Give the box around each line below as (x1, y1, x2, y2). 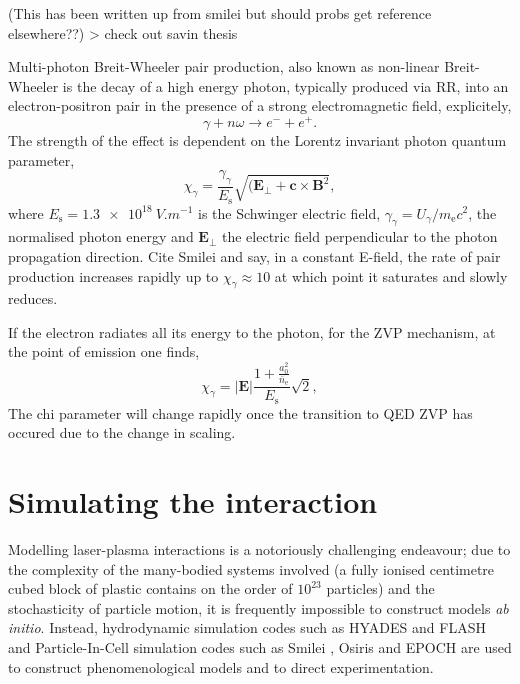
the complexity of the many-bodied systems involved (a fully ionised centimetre (8, 558, 495, 579)
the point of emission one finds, (8, 341, 200, 362)
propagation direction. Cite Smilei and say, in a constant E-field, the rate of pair (8, 245, 501, 266)
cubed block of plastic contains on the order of (8, 578, 293, 599)
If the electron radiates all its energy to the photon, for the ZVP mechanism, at (8, 321, 496, 342)
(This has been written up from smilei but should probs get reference (8, 3, 432, 23)
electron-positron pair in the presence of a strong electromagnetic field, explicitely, (8, 95, 512, 116)
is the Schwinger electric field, (198, 202, 381, 223)
